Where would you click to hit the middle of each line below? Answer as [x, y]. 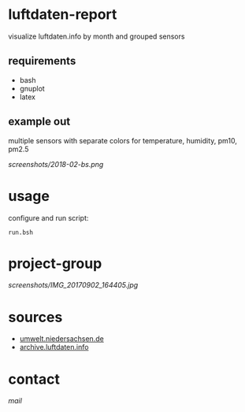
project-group [55, 264]
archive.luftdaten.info [54, 347]
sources [35, 317]
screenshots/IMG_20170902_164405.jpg [73, 285]
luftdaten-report [63, 15]
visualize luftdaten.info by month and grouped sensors [97, 36]
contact [34, 379]
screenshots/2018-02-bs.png [56, 164]
